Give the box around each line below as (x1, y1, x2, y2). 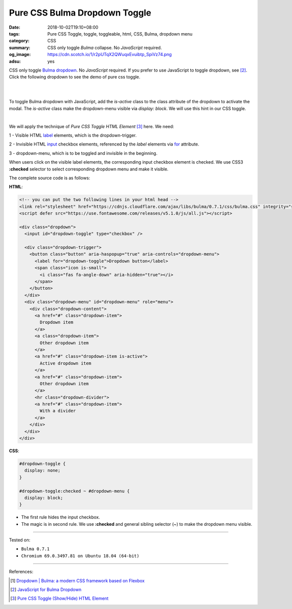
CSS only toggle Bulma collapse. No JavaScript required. (47, 44, 162, 51)
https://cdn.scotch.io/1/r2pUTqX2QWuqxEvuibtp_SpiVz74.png (47, 52, 172, 57)
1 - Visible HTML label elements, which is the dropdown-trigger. (9, 132, 137, 138)
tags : (9, 31, 20, 37)
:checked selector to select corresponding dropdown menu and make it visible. (9, 166, 169, 172)
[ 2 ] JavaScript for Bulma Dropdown (10, 587, 82, 592)
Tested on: (9, 537, 31, 543)
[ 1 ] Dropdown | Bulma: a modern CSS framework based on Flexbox (10, 577, 145, 584)
